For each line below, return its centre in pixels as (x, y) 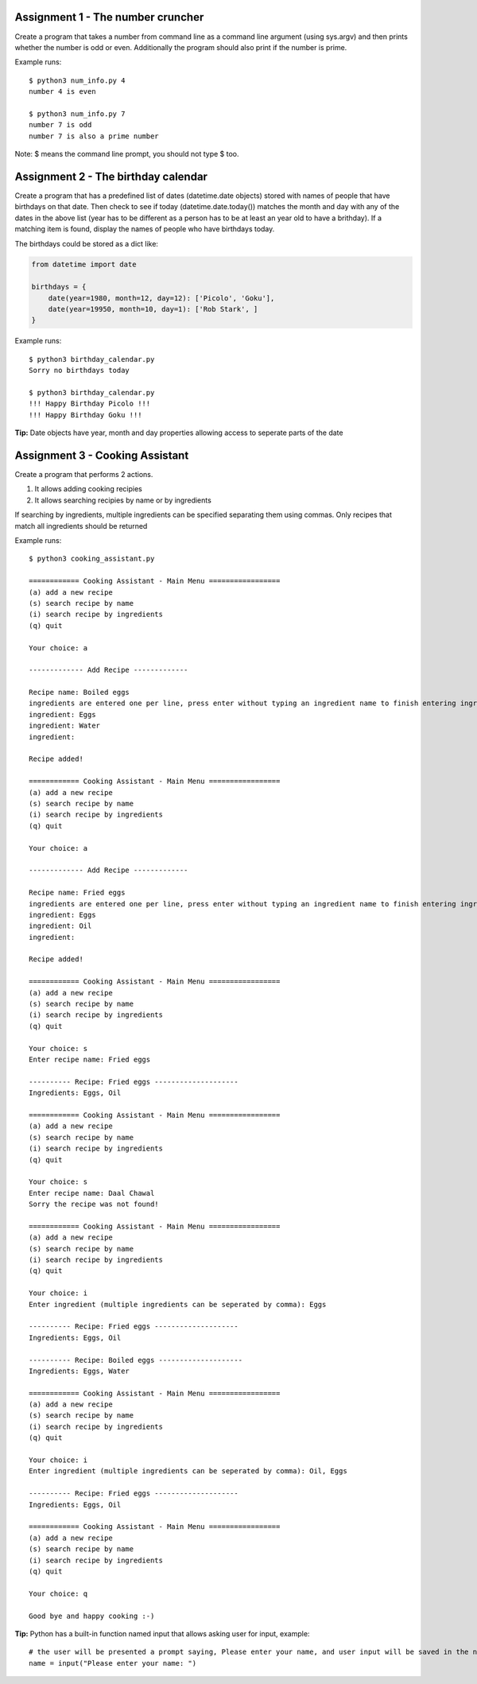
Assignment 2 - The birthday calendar (111, 176)
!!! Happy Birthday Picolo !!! (90, 404)
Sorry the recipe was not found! (94, 1204)
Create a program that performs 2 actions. (84, 475)
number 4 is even (62, 92)
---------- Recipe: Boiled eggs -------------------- (136, 1360)
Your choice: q (58, 1593)
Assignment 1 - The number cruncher (109, 17)
